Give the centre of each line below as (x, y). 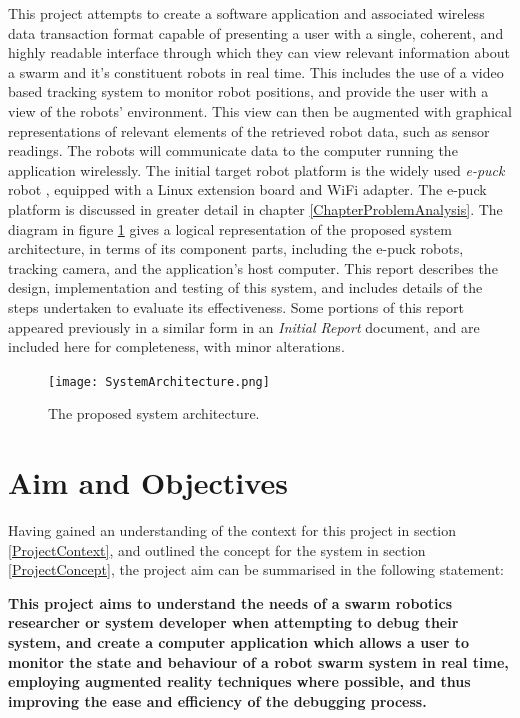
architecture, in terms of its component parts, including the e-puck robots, (236, 248)
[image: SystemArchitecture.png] (159, 381)
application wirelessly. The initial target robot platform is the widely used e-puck (256, 169)
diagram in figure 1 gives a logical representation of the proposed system (230, 228)
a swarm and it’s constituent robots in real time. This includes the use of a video (256, 71)
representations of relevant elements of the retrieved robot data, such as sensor (249, 130)
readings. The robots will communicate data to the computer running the (233, 150)
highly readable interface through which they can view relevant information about (259, 52)
